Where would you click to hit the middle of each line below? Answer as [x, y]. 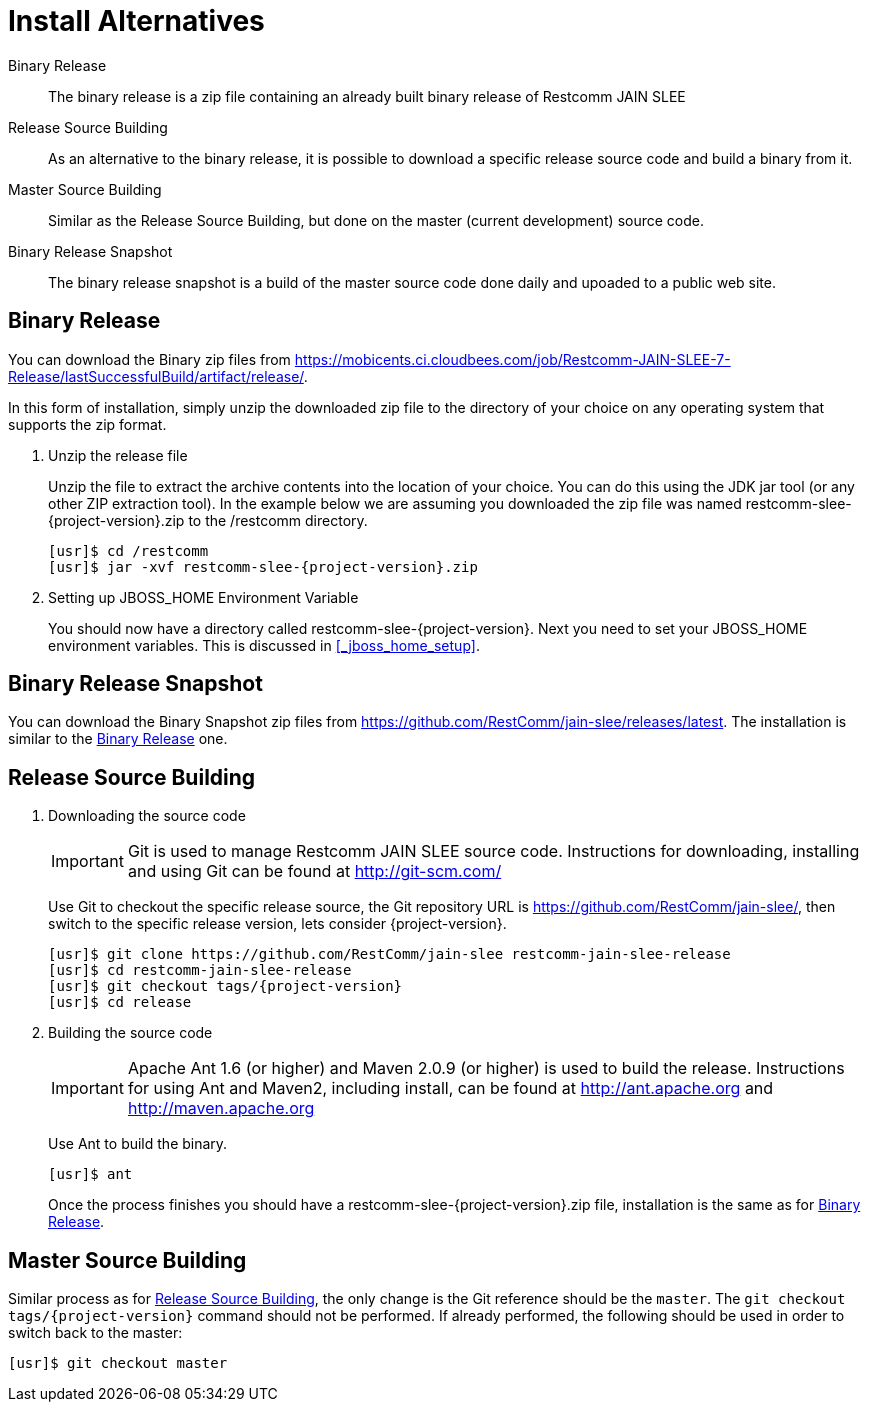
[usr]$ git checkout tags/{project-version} [225, 986]
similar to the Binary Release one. [118, 739]
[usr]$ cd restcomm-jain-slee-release [200, 970]
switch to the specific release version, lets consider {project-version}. [277, 924]
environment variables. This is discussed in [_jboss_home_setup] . [264, 645]
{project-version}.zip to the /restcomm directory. [208, 520]
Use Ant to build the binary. [138, 1144]
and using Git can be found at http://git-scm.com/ [314, 871]
